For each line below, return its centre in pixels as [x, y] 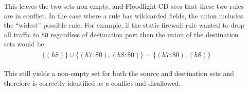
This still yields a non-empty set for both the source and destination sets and [119, 73]
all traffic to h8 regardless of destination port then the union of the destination [121, 34]
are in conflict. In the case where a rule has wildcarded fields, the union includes [124, 15]
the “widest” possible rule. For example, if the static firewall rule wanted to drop [124, 25]
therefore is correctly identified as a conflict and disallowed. [92, 83]
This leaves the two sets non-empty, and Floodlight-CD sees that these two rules [124, 6]
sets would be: [25, 44]
